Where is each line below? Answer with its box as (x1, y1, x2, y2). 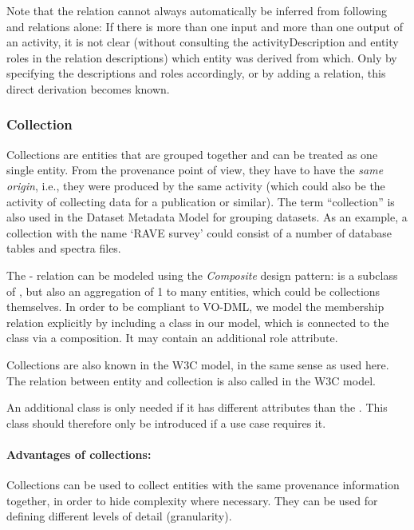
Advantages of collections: (6, 445, 152, 462)
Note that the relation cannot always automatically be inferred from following (6, 2, 388, 18)
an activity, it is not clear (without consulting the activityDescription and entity (6, 34, 399, 50)
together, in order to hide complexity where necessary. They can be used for (6, 492, 378, 508)
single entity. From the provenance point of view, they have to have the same (6, 161, 384, 178)
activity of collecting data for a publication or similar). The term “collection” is (6, 193, 395, 209)
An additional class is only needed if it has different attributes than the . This (6, 399, 388, 416)
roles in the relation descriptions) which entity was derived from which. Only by (6, 49, 397, 66)
